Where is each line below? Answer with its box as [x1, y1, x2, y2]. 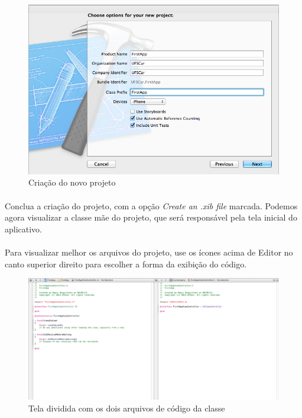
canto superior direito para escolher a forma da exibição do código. [5, 257, 247, 270]
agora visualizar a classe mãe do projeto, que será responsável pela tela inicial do [5, 211, 297, 224]
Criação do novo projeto [28, 176, 116, 189]
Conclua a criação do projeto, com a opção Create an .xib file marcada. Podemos [5, 199, 298, 212]
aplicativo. [5, 222, 43, 235]
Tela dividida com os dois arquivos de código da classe [28, 402, 225, 414]
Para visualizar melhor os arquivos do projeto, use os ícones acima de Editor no [5, 245, 293, 258]
